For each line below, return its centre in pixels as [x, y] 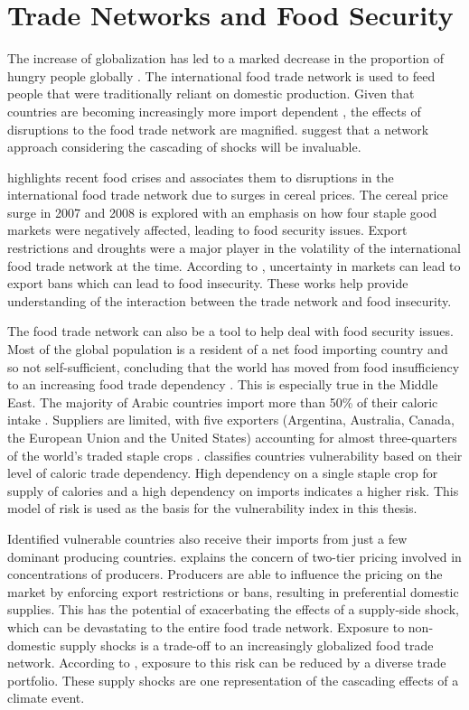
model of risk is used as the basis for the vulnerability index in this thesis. [212, 508]
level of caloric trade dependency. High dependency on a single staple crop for [223, 473]
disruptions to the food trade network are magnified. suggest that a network [218, 129]
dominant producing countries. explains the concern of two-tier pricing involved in [234, 556]
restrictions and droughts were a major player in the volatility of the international [234, 248]
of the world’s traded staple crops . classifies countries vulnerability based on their [235, 455]
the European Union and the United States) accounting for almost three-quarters [232, 437]
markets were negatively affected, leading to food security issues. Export [207, 230]
